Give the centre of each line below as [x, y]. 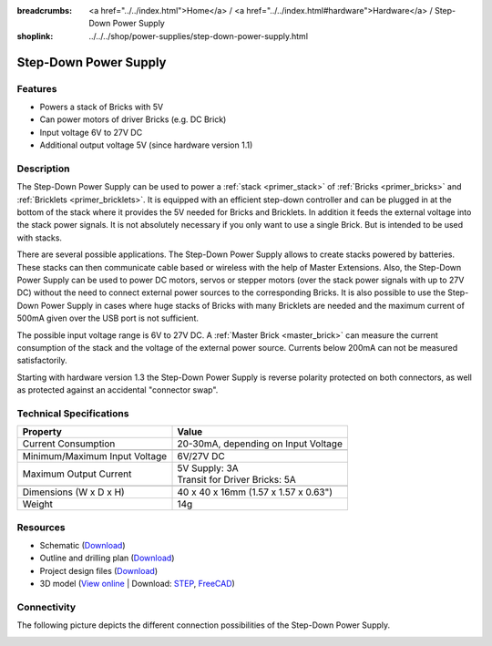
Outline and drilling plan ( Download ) [107, 558]
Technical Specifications [73, 413]
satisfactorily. [42, 361]
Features [37, 88]
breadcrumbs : [45, 10]
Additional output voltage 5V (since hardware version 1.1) [146, 145]
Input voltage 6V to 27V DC [91, 132]
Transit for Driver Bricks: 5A [236, 480]
